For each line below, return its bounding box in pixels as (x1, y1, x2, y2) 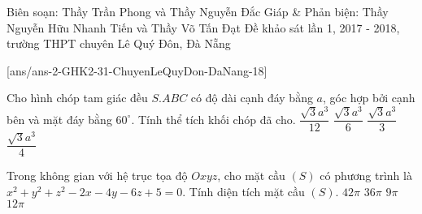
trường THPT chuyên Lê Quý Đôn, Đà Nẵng (7, 35, 231, 52)
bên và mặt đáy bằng (7, 110, 112, 127)
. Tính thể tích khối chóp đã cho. (131, 110, 296, 127)
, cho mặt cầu (217, 167, 285, 184)
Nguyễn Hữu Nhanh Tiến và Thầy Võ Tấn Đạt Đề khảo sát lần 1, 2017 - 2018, (7, 19, 400, 36)
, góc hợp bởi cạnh (323, 89, 415, 106)
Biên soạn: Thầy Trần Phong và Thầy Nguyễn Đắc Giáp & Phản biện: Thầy (7, 3, 389, 19)
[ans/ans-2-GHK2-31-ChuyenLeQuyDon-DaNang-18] (7, 62, 268, 79)
